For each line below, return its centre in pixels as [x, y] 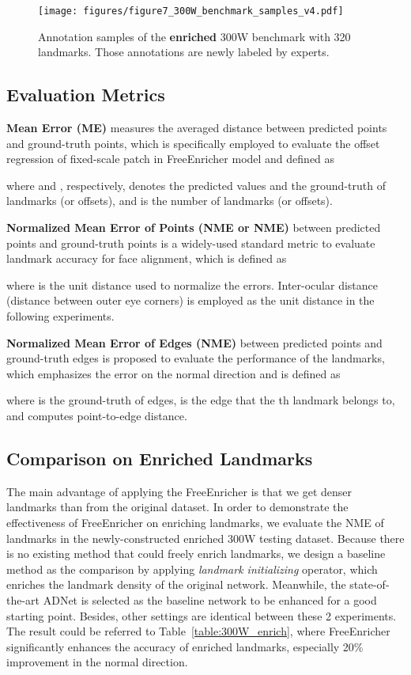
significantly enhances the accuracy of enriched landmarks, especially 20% [185, 646]
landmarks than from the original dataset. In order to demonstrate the [177, 507]
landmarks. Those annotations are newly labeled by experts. [184, 52]
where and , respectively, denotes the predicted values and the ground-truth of [196, 185]
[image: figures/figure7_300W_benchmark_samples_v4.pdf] [191, 11]
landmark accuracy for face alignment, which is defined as [147, 258]
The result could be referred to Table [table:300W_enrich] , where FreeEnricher [198, 631]
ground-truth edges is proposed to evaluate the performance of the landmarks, [196, 358]
